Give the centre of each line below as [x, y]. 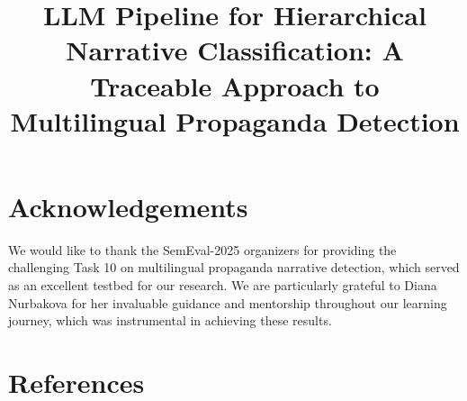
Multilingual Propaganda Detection [235, 120]
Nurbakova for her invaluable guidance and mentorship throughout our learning [228, 302]
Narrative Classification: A [235, 50]
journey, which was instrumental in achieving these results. [170, 320]
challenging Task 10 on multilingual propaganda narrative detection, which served [234, 267]
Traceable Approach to [235, 85]
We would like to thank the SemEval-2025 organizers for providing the [202, 249]
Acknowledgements [128, 206]
